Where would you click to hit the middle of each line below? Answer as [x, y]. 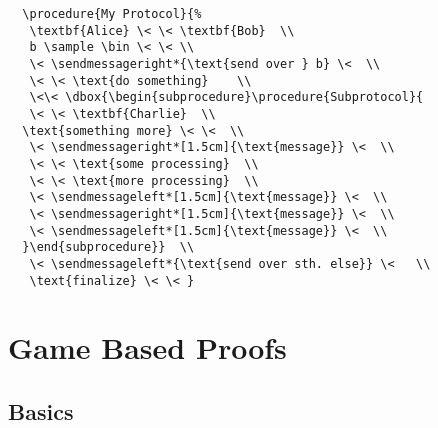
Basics [41, 410]
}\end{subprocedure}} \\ [108, 247]
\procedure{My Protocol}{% [112, 14]
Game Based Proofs [147, 347]
